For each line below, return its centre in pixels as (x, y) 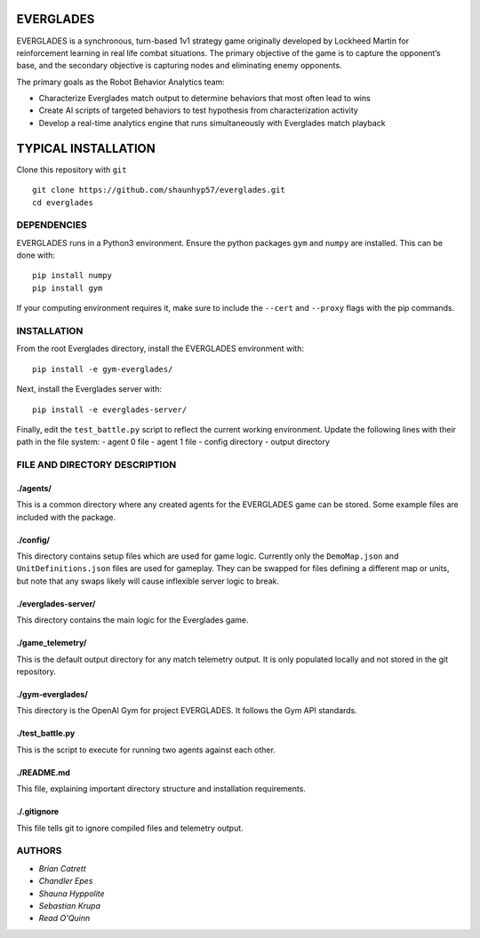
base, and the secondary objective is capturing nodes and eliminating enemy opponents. (179, 66)
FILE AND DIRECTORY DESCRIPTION (96, 465)
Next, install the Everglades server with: (89, 389)
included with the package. (66, 517)
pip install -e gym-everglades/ (103, 369)
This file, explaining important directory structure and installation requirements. (161, 789)
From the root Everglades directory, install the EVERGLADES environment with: (160, 349)
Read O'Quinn (64, 918)
